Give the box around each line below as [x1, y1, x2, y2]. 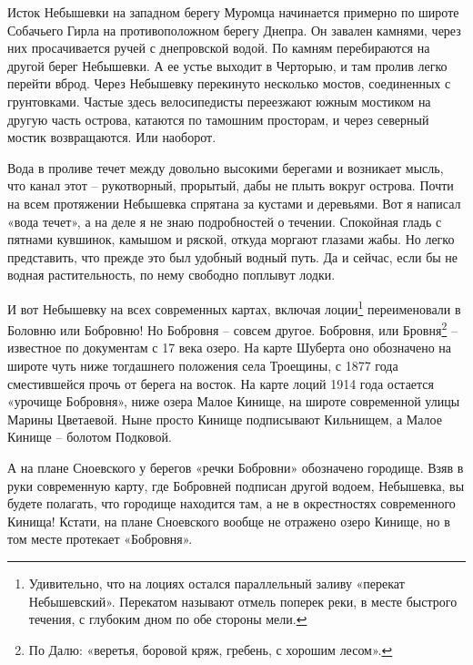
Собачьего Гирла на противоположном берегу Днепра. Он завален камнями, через [7, 20, 461, 39]
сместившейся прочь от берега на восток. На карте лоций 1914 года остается [7, 373, 435, 393]
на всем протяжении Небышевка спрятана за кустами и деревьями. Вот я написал [7, 193, 461, 212]
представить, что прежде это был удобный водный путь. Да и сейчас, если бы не [7, 247, 458, 266]
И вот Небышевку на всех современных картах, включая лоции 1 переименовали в [7, 296, 461, 318]
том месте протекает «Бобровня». [7, 529, 193, 548]
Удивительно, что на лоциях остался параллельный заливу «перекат [28, 573, 405, 592]
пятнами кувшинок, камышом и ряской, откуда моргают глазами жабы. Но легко [7, 230, 455, 249]
